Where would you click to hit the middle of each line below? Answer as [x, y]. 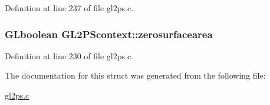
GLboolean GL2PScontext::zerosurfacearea [109, 34]
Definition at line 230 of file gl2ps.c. [69, 55]
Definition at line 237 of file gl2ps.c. [69, 8]
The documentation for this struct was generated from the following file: [135, 75]
